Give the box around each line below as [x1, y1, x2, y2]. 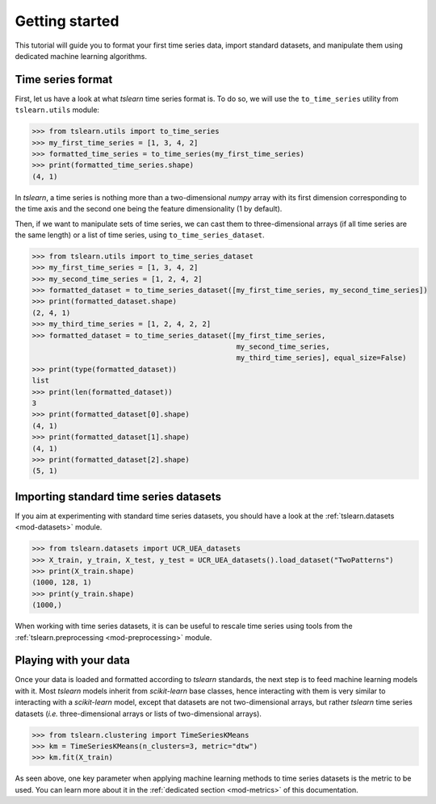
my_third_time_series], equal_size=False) [236, 354, 407, 362]
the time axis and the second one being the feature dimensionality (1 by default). [15, 204, 283, 214]
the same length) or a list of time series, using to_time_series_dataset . [15, 230, 266, 240]
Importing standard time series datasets [15, 489, 222, 504]
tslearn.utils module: [15, 105, 100, 115]
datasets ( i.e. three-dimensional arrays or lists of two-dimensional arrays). [15, 709, 262, 718]
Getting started [15, 12, 119, 30]
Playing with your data [15, 654, 131, 668]
